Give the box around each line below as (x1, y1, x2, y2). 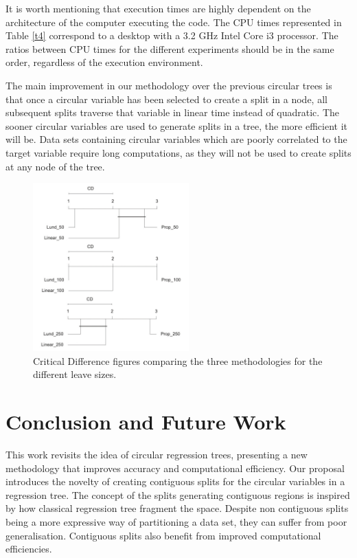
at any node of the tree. (5, 159, 105, 173)
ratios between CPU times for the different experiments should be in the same (5, 41, 334, 56)
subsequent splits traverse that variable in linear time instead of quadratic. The (5, 105, 339, 120)
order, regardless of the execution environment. (5, 55, 203, 69)
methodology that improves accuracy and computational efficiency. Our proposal (5, 460, 345, 475)
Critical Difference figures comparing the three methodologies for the (33, 353, 323, 368)
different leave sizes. (33, 367, 117, 381)
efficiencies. (5, 542, 52, 556)
